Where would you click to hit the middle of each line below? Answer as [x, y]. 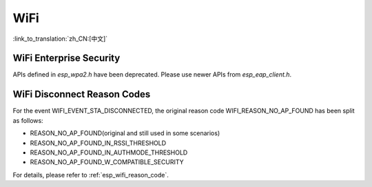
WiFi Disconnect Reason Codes [82, 94]
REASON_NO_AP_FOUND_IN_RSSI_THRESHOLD [98, 143]
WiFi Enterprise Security [66, 58]
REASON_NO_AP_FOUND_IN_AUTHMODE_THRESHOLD [109, 152]
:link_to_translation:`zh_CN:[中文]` [60, 39]
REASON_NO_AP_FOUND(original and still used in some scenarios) [125, 133]
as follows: [28, 120]
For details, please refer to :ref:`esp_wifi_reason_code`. [91, 175]
